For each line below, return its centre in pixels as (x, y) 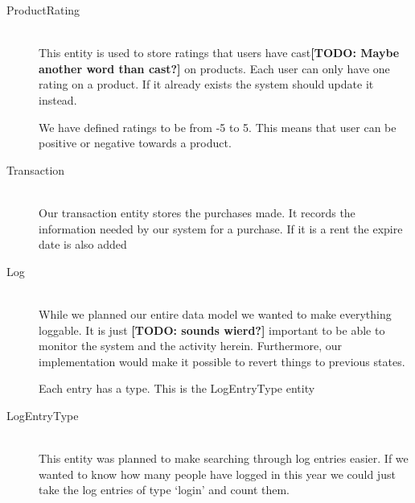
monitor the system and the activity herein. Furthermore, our (191, 346)
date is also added (83, 244)
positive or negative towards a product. (135, 143)
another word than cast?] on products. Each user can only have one (214, 68)
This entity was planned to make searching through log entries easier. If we (224, 458)
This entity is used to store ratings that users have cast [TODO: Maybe (219, 53)
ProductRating (43, 10)
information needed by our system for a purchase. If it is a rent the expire (221, 228)
